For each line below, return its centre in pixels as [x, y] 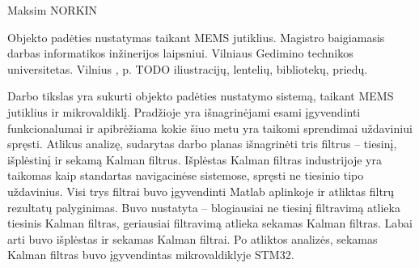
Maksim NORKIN [53, 10]
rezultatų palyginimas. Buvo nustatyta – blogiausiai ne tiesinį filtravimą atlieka [204, 207]
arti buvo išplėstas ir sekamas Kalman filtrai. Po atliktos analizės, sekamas [193, 238]
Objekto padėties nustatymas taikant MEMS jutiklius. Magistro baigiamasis [196, 37]
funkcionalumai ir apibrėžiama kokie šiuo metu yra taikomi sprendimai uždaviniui [210, 128]
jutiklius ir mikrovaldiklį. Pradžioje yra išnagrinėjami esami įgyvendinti [184, 111]
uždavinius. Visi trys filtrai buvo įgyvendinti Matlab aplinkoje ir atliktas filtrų [201, 191]
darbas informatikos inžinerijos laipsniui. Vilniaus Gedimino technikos [180, 53]
